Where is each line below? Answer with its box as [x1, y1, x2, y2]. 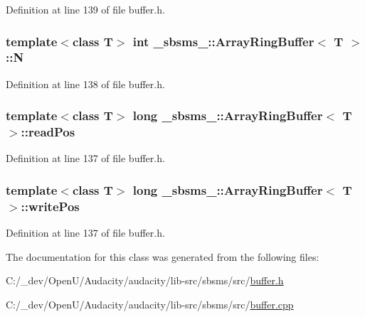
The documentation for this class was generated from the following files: [6, 249, 319, 264]
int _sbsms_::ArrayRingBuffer [132, 32, 314, 50]
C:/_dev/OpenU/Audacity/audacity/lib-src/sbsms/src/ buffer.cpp [6, 296, 294, 311]
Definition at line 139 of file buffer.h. [6, 2, 165, 16]
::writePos [21, 197, 80, 215]
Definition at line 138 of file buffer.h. [6, 76, 165, 91]
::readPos [21, 123, 75, 141]
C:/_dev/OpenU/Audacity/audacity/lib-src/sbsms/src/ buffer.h [6, 273, 284, 288]
